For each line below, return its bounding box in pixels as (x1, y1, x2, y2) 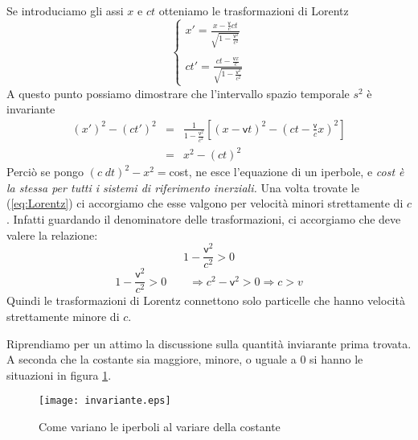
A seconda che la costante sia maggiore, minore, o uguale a (6, 351, 297, 368)
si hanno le (309, 351, 363, 368)
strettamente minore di (6, 308, 120, 325)
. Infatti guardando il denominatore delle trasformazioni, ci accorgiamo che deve (6, 211, 401, 228)
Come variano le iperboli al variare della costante (39, 418, 281, 435)
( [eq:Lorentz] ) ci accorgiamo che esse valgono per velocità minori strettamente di (6, 195, 404, 212)
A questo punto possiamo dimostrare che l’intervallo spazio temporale (6, 84, 350, 101)
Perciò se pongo (6, 163, 84, 180)
